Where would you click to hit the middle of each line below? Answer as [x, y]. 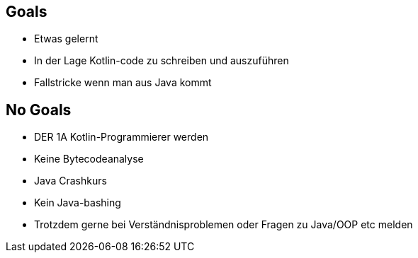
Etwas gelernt [66, 39]
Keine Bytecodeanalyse [89, 159]
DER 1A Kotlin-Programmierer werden [122, 137]
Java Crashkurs [70, 181]
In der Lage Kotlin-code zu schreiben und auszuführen [162, 61]
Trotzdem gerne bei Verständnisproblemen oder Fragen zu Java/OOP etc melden [224, 225]
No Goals [39, 110]
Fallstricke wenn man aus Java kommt [123, 83]
